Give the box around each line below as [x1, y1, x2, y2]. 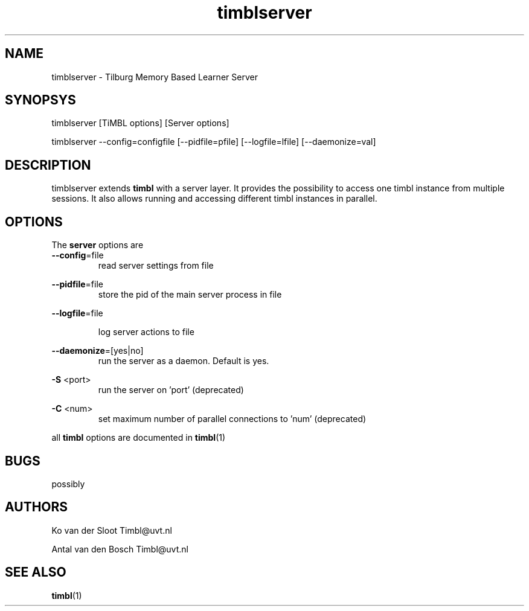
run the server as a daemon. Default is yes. [98, 356, 269, 366]
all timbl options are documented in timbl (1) [51, 432, 226, 443]
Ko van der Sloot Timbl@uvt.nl [51, 525, 172, 536]
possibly [51, 478, 85, 489]
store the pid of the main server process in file [98, 289, 282, 300]
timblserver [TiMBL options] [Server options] [51, 118, 229, 129]
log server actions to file [98, 327, 194, 337]
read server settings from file [98, 260, 214, 271]
